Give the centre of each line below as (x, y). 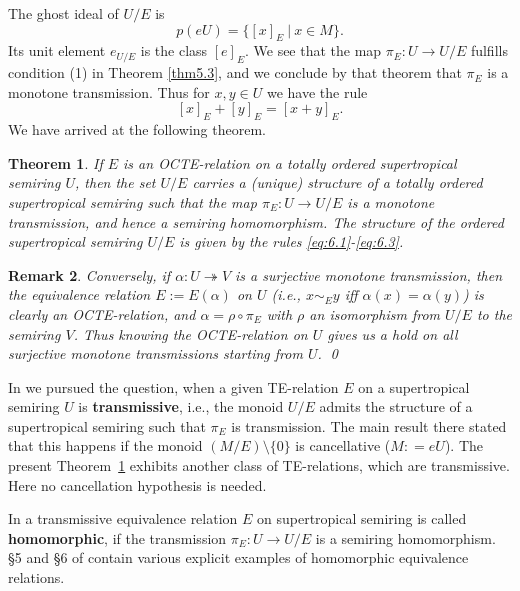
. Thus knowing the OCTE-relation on (190, 333)
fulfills (489, 50)
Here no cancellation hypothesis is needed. (137, 484)
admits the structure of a (396, 406)
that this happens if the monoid (105, 445)
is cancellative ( (343, 445)
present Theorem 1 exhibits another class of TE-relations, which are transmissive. (259, 465)
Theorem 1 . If (55, 162)
